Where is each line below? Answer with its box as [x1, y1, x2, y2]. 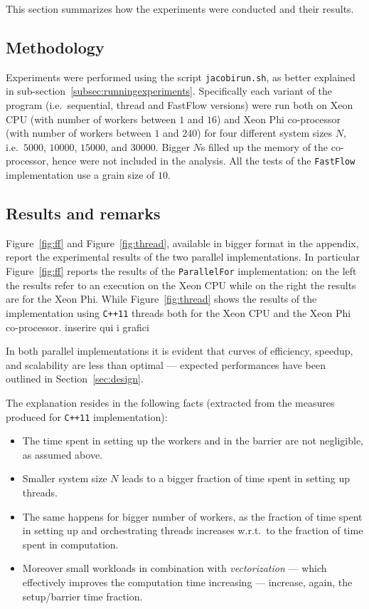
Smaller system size [22, 471, 107, 486]
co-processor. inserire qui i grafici [6, 319, 149, 334]
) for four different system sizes [197, 125, 333, 140]
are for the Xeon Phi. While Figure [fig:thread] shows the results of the [6, 291, 317, 306]
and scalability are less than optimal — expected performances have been [6, 357, 326, 372]
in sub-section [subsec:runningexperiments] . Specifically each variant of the [6, 83, 333, 98]
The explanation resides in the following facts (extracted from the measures [6, 395, 335, 410]
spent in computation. [22, 536, 119, 551]
